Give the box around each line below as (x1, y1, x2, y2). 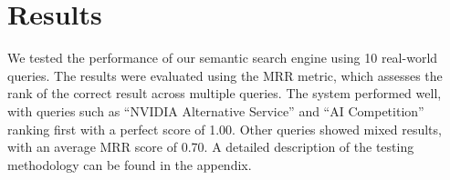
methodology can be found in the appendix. (7, 155, 252, 174)
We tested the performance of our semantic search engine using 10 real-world (7, 48, 438, 67)
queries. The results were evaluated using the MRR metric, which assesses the (7, 65, 443, 85)
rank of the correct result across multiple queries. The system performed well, (7, 84, 442, 103)
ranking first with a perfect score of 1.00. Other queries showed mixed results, (7, 119, 442, 138)
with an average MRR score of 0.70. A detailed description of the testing (7, 137, 414, 156)
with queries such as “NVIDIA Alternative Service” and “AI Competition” (7, 101, 424, 120)
